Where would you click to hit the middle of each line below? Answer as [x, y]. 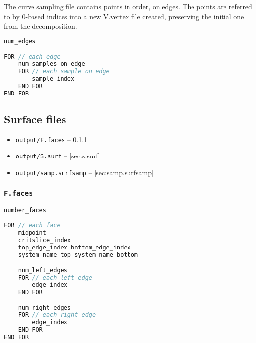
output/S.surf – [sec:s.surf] [58, 156]
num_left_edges [43, 270]
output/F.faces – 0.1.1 [51, 139]
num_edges [20, 41]
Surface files [35, 118]
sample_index [53, 78]
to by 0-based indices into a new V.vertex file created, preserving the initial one [124, 16]
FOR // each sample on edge [64, 72]
